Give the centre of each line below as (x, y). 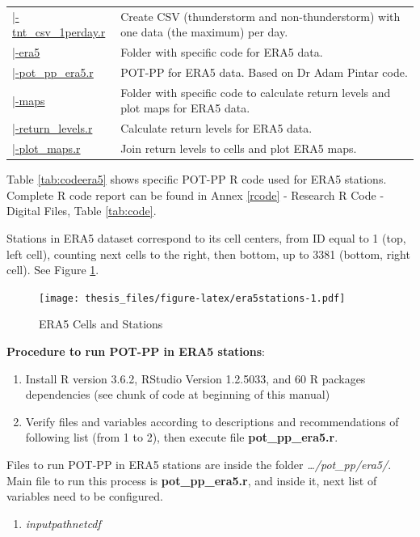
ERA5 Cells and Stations (101, 324)
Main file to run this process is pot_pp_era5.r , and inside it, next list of (192, 480)
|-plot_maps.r (46, 148)
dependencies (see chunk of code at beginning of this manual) (178, 394)
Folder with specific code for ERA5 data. (222, 52)
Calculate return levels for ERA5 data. (216, 128)
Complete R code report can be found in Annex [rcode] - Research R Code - (195, 195)
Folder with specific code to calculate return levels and (256, 92)
